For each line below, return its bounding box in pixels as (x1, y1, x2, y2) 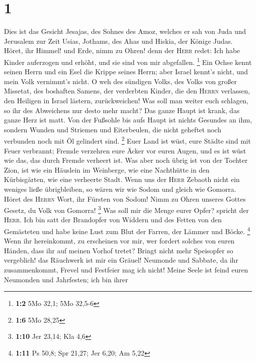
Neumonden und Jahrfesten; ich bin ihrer (4, 274, 128, 284)
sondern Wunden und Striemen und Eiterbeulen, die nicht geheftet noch (4, 124, 222, 134)
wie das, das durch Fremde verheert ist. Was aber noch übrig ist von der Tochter (4, 155, 248, 165)
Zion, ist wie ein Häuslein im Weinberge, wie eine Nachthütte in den (4, 164, 210, 175)
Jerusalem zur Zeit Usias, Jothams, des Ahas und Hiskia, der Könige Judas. (4, 35, 233, 46)
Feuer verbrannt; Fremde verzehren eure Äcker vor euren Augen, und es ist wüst (4, 145, 246, 155)
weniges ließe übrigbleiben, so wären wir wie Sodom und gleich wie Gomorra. (4, 183, 236, 194)
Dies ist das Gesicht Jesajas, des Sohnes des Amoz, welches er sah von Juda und (4, 26, 246, 36)
